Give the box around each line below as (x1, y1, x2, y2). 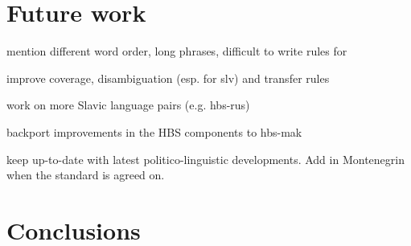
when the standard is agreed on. (6, 166, 165, 183)
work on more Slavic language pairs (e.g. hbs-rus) (6, 96, 250, 113)
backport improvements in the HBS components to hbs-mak (6, 123, 302, 140)
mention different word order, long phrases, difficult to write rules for (6, 43, 347, 59)
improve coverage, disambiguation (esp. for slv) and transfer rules (6, 69, 330, 86)
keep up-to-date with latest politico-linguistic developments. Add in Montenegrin (6, 150, 405, 167)
